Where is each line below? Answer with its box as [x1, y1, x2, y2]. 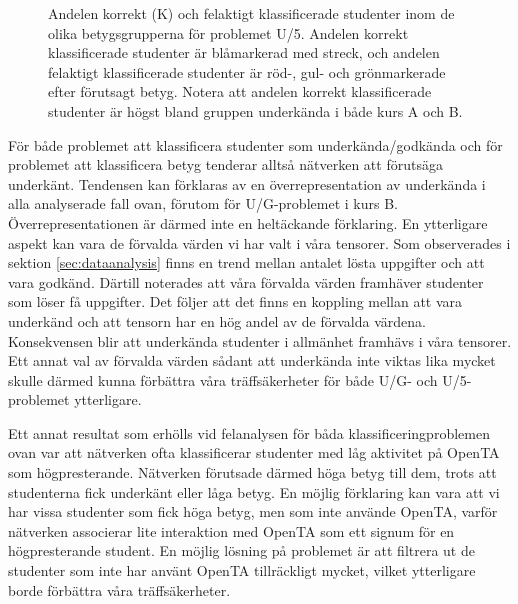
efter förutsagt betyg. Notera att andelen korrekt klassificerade [48, 81, 432, 102]
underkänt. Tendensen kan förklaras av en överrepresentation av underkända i [8, 173, 486, 194]
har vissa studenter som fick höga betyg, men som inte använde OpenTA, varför [8, 501, 498, 522]
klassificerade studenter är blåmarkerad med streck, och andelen [48, 42, 440, 63]
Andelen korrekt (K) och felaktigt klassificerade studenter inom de [48, 3, 455, 23]
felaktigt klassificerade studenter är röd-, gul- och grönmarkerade [48, 61, 446, 82]
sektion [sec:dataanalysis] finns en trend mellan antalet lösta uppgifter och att [8, 252, 485, 273]
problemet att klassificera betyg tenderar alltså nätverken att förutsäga [8, 154, 443, 175]
